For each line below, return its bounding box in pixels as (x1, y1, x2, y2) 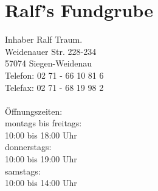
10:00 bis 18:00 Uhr (5, 128, 77, 141)
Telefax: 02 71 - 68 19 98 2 (5, 81, 104, 93)
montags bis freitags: (5, 117, 82, 129)
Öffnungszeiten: (5, 104, 63, 117)
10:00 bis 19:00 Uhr (5, 153, 77, 165)
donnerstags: (5, 140, 52, 153)
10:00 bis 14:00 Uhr (5, 176, 77, 189)
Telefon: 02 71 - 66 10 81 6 (5, 68, 104, 81)
